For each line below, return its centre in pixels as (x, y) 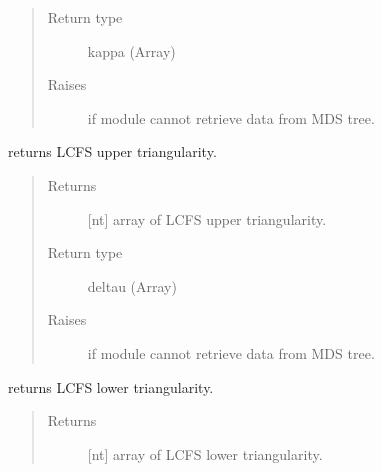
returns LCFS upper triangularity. (112, 151)
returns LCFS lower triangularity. (111, 386)
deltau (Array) (132, 285)
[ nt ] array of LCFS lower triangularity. (205, 453)
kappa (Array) (131, 50)
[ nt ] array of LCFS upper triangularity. (207, 218)
